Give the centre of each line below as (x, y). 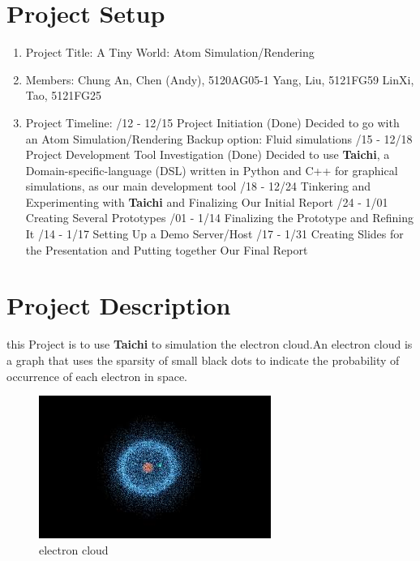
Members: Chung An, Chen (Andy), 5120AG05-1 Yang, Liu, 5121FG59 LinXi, (220, 79)
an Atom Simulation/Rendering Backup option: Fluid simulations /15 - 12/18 (219, 138)
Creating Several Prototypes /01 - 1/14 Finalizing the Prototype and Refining (220, 218)
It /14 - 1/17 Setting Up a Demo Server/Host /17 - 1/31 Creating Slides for (214, 234)
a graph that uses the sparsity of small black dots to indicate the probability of (203, 360)
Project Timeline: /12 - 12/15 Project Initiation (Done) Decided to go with (212, 122)
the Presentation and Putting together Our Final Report (167, 249)
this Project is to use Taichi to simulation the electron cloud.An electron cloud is (210, 344)
